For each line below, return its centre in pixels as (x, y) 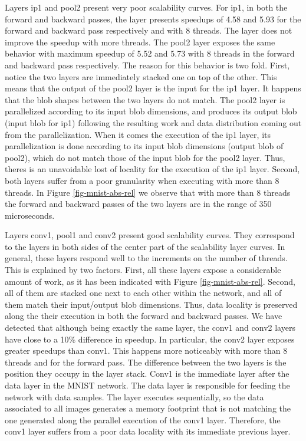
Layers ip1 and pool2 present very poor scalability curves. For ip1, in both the (146, 7)
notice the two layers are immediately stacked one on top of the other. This (141, 76)
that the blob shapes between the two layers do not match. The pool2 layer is (145, 99)
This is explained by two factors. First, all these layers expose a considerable (143, 270)
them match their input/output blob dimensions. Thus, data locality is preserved (151, 304)
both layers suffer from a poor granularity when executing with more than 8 (142, 180)
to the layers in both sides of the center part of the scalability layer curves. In (145, 246)
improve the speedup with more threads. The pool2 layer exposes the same (140, 42)
